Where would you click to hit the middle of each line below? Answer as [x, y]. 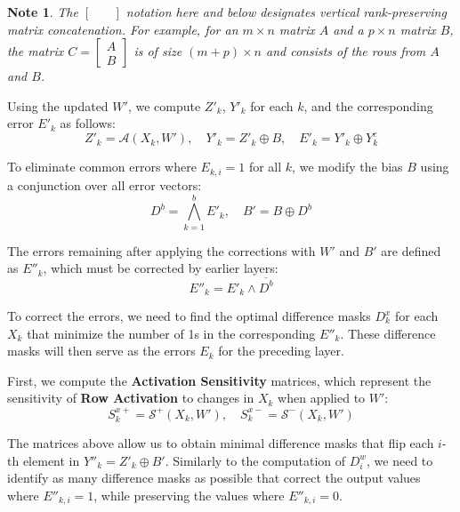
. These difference [388, 333]
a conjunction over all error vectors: [105, 184]
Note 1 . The [43, 12]
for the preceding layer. [281, 351]
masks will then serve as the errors [101, 351]
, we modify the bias [347, 167]
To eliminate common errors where [102, 167]
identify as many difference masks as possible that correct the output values [214, 478]
